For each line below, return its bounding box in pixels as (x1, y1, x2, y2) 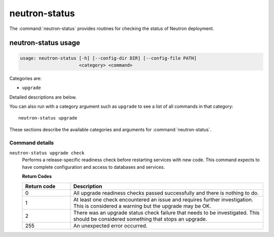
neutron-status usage (9, 39, 81, 47)
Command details (9, 139, 54, 146)
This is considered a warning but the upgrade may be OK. (73, 202, 212, 210)
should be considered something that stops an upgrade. (73, 215, 208, 222)
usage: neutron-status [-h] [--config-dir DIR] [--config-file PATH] (20, 55, 197, 61)
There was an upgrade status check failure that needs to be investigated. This (73, 209, 260, 216)
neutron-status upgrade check (9, 150, 85, 156)
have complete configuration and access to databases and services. (22, 164, 165, 170)
